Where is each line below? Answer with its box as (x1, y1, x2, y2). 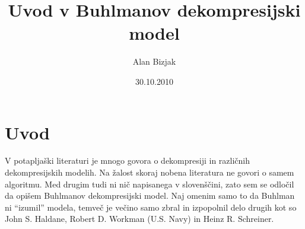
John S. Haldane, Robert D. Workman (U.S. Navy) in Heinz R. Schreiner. (5, 212, 274, 225)
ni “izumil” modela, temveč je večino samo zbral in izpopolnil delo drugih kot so (5, 201, 297, 213)
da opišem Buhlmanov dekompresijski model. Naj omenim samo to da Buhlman (5, 189, 295, 202)
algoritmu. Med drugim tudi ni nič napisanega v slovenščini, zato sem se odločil (5, 177, 294, 190)
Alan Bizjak (132, 55, 176, 68)
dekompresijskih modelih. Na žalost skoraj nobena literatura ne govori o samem (5, 166, 294, 179)
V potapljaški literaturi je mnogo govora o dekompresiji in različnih (5, 154, 250, 167)
